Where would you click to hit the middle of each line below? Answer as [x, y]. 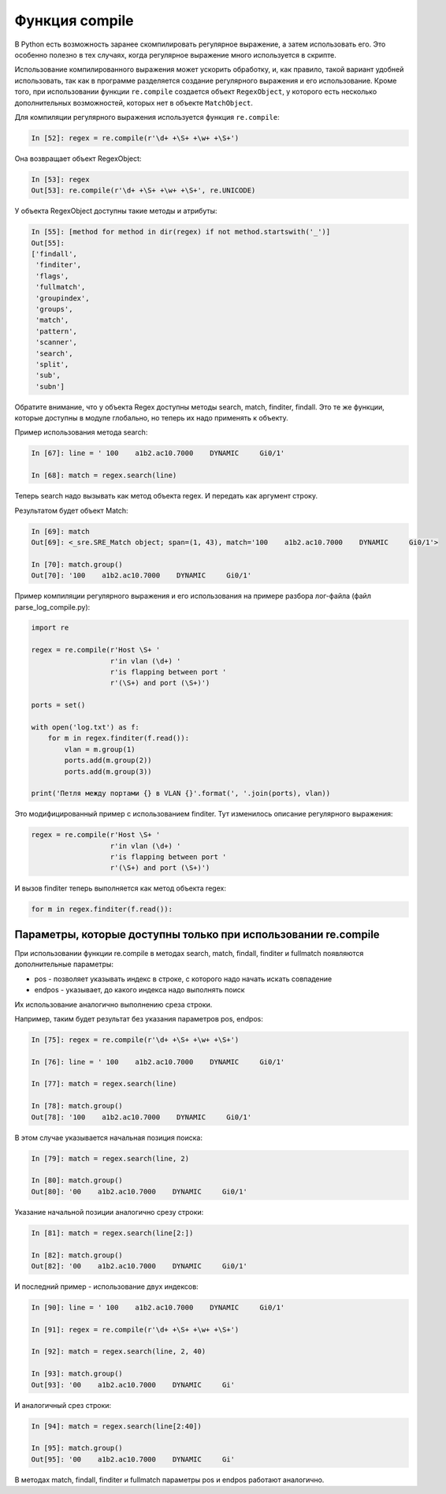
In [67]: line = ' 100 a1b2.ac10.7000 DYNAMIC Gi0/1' [158, 453]
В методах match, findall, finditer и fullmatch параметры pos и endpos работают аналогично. [169, 1480]
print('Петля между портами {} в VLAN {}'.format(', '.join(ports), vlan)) [181, 794]
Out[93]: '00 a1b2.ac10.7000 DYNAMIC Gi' [133, 1385]
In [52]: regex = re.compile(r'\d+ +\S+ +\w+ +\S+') [135, 138]
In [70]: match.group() [77, 564]
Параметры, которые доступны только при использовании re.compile [197, 934]
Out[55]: [48, 243]
